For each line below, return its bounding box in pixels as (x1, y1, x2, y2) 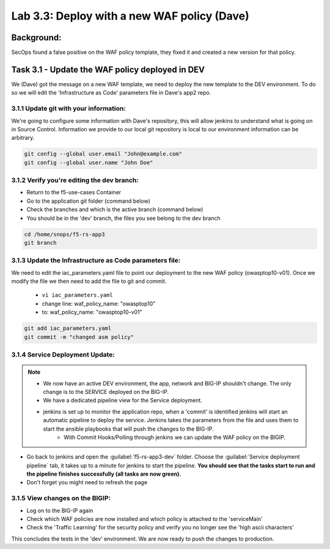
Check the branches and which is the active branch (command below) (26, 206, 204, 213)
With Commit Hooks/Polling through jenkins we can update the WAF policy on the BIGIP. (64, 434, 286, 441)
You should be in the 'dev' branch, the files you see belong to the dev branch (26, 214, 221, 222)
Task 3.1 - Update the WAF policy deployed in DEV (11, 64, 205, 75)
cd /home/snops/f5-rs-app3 (24, 231, 105, 238)
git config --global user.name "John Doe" (24, 159, 153, 166)
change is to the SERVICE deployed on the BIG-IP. (43, 388, 169, 395)
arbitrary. (11, 134, 35, 142)
